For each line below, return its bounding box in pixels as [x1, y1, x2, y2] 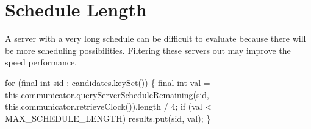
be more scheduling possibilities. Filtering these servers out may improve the [5, 44, 291, 56]
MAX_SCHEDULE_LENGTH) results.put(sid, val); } [5, 111, 211, 124]
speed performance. [5, 56, 77, 68]
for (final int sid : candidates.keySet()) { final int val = [5, 76, 210, 88]
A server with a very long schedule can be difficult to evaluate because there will [5, 32, 306, 45]
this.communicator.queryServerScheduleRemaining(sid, [5, 88, 209, 101]
